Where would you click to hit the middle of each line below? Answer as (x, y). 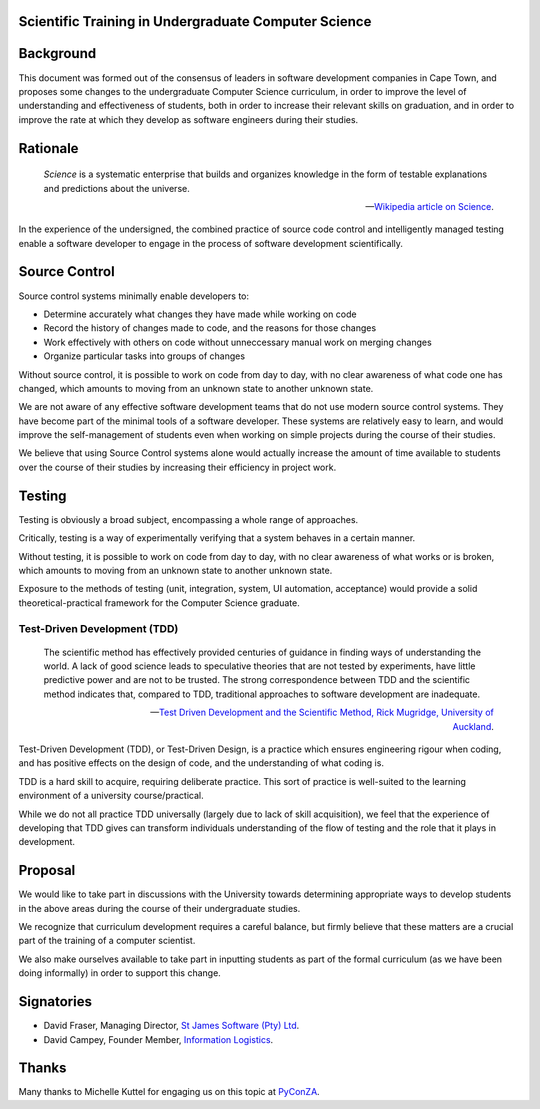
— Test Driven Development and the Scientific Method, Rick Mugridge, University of (322, 712)
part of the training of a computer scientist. (107, 941)
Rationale (48, 148)
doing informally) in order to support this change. (120, 973)
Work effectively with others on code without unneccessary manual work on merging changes (237, 342)
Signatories (55, 1001)
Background (57, 53)
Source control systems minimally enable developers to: (134, 296)
